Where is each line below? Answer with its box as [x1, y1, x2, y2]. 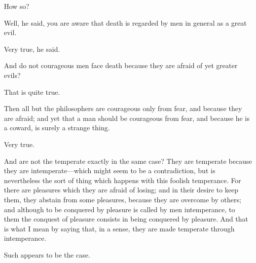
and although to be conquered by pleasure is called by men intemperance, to [4, 204, 235, 214]
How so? [4, 1, 30, 11]
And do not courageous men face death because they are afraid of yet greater [4, 60, 238, 71]
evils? [4, 70, 21, 80]
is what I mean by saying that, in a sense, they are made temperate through [4, 223, 235, 233]
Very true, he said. [4, 43, 60, 54]
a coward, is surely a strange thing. [4, 122, 110, 133]
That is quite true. [4, 86, 60, 97]
